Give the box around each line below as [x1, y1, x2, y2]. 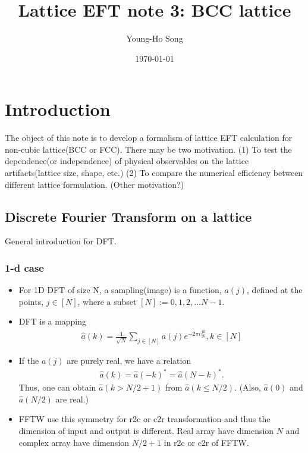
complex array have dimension [18, 436, 130, 448]
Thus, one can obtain [18, 381, 96, 394]
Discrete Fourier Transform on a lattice [5, 207, 252, 225]
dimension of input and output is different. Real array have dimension [18, 424, 274, 436]
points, [18, 295, 44, 307]
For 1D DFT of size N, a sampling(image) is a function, [18, 284, 222, 296]
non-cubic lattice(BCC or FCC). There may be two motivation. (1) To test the [5, 143, 292, 155]
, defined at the [247, 284, 303, 296]
